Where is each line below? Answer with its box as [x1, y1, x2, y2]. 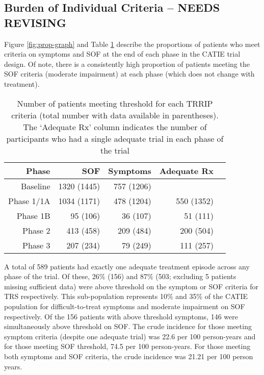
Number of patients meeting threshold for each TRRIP [17, 97, 213, 109]
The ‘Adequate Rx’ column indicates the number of [23, 120, 207, 133]
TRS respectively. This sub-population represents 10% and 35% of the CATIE [4, 291, 248, 302]
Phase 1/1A [8, 194, 50, 207]
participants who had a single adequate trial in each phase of [6, 132, 224, 144]
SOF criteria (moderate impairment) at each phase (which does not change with [4, 68, 255, 79]
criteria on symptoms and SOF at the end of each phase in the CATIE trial [4, 48, 241, 59]
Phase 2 [22, 224, 50, 236]
